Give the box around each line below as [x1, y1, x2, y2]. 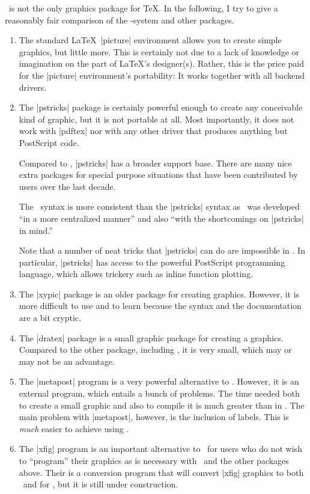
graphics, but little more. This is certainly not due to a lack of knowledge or [19, 45, 300, 58]
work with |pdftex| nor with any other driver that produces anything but [19, 124, 288, 137]
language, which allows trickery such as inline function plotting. [19, 267, 254, 280]
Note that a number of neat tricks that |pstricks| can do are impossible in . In [19, 244, 305, 257]
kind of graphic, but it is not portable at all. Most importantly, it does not [19, 112, 294, 125]
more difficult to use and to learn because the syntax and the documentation [19, 299, 302, 312]
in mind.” [19, 224, 53, 236]
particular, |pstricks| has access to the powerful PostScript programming [19, 255, 285, 268]
